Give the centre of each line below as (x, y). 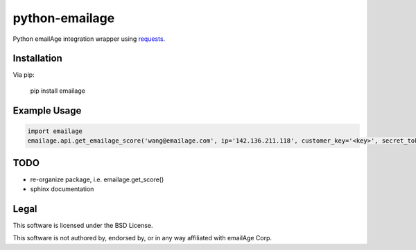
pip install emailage (58, 91)
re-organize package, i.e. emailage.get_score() (97, 179)
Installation (37, 59)
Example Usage (47, 110)
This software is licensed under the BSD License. (83, 226)
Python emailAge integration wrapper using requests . (89, 39)
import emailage (55, 131)
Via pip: (24, 75)
